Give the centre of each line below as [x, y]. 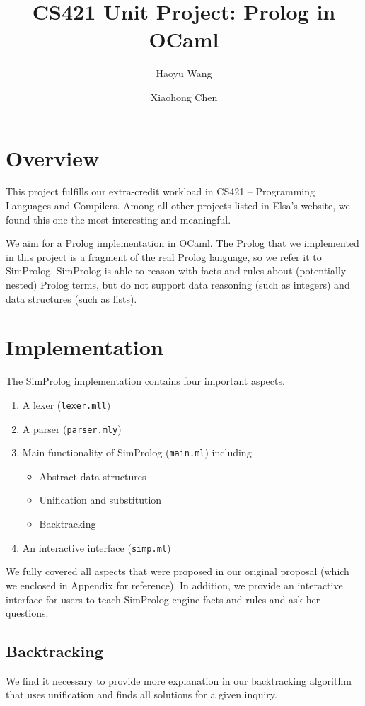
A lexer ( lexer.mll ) [66, 404]
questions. [27, 613]
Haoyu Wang [184, 73]
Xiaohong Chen [184, 97]
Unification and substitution [100, 500]
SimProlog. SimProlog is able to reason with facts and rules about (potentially [176, 271]
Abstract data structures [93, 476]
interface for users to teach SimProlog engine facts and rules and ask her [163, 599]
